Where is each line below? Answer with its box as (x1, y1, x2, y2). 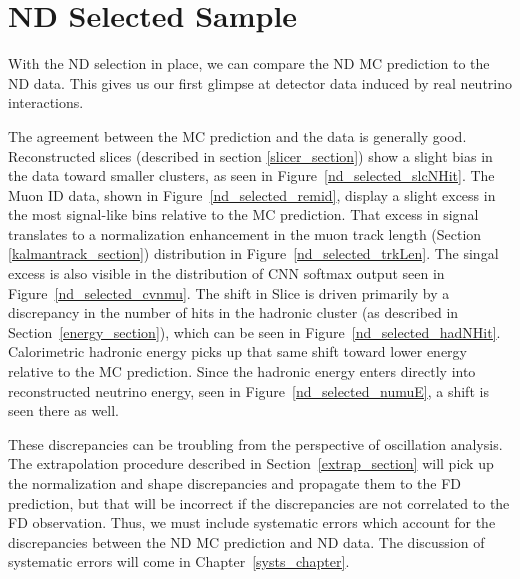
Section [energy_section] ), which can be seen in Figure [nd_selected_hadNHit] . (8, 321, 501, 342)
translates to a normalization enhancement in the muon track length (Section (8, 223, 482, 244)
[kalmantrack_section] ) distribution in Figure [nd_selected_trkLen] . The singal (8, 243, 499, 264)
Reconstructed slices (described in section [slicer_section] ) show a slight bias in (8, 145, 493, 166)
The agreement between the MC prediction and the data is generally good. (8, 125, 467, 146)
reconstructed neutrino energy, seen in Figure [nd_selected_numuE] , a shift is (8, 380, 489, 401)
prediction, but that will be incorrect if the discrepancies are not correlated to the (8, 492, 510, 513)
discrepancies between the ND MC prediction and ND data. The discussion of (8, 531, 485, 552)
